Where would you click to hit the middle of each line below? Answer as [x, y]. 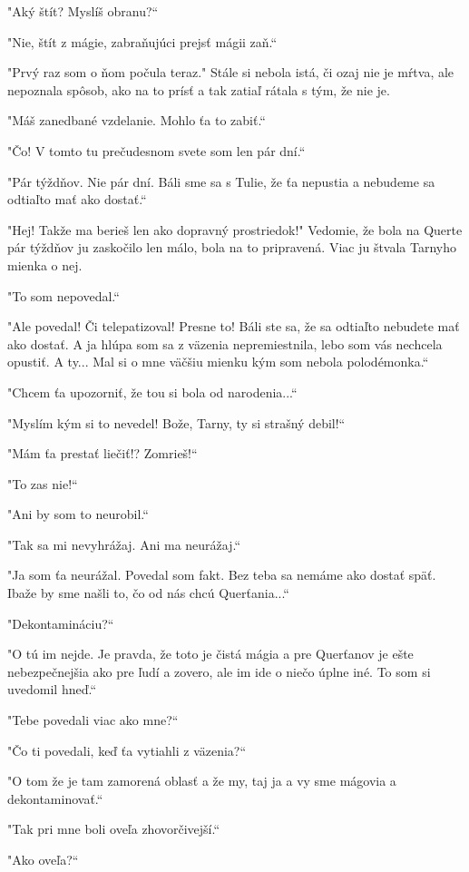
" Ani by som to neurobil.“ [78, 514]
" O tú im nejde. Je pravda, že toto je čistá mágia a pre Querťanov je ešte [210, 654]
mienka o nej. [45, 265]
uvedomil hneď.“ [52, 689]
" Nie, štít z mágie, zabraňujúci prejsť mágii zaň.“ [142, 41]
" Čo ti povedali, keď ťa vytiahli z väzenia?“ [127, 750]
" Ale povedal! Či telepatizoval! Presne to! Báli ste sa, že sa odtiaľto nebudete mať [234, 326]
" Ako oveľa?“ [43, 859]
